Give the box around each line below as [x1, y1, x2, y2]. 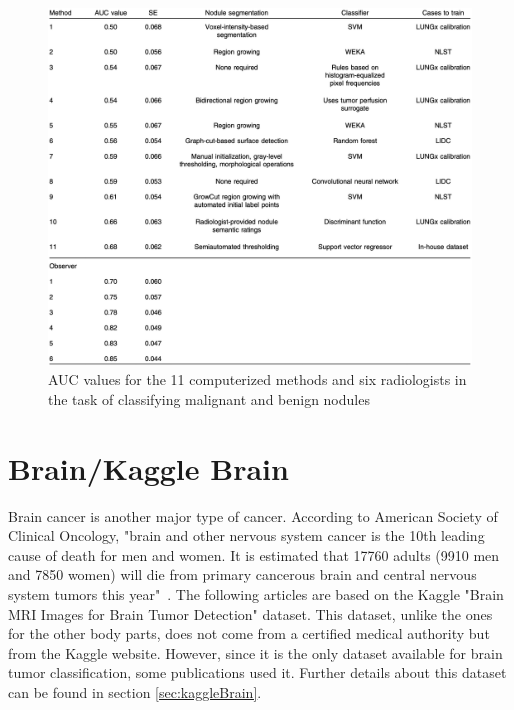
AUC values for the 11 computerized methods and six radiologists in [48, 369, 467, 390]
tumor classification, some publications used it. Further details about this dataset [8, 662, 507, 683]
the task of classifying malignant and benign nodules [48, 388, 370, 409]
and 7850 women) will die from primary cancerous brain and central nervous [8, 564, 477, 585]
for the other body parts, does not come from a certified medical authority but [8, 623, 490, 644]
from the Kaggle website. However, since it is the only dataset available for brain [8, 642, 503, 663]
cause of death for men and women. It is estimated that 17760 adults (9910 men [8, 544, 500, 565]
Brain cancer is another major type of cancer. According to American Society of [8, 505, 498, 526]
